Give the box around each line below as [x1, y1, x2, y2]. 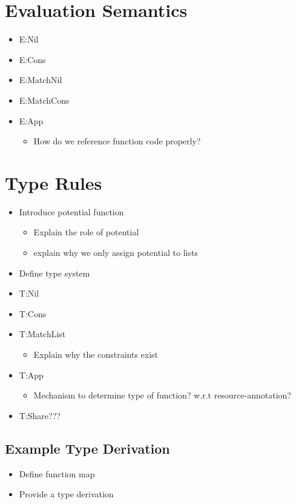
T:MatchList [19, 328, 66, 340]
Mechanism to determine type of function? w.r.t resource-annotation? [33, 389, 291, 402]
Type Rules [5, 170, 102, 195]
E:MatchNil [19, 73, 62, 86]
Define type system [19, 266, 90, 279]
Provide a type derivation [19, 488, 114, 500]
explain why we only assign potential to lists [33, 246, 198, 258]
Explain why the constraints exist [33, 348, 159, 360]
